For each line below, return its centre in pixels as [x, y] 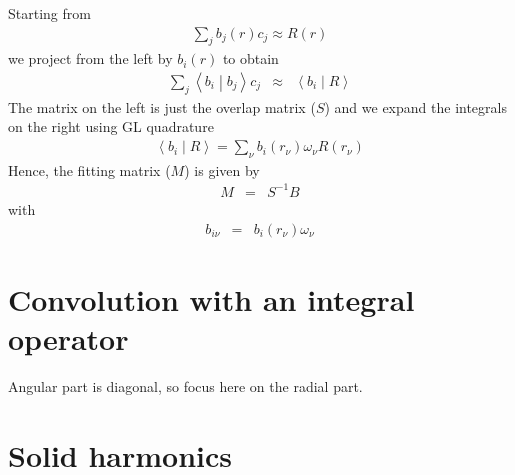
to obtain [250, 58]
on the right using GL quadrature [111, 126]
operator [68, 337]
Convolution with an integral [211, 298]
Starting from [49, 13]
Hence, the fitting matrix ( [89, 169]
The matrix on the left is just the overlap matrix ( [162, 106]
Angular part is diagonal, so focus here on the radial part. [185, 385]
